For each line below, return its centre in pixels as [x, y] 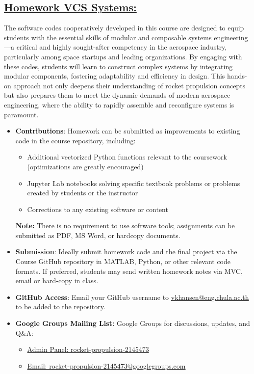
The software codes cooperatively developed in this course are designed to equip [124, 28]
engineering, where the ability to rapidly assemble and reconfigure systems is [119, 104]
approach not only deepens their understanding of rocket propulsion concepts [129, 85]
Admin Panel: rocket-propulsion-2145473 [88, 349]
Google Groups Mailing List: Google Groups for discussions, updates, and [133, 323]
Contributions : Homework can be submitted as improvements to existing [128, 131]
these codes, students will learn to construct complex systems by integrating [118, 66]
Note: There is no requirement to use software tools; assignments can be [125, 226]
